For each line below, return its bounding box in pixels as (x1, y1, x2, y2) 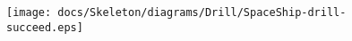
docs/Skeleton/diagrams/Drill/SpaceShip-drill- (57, 6, 347, 19)
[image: (6, 6, 52, 19)
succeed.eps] (6, 20, 83, 34)
